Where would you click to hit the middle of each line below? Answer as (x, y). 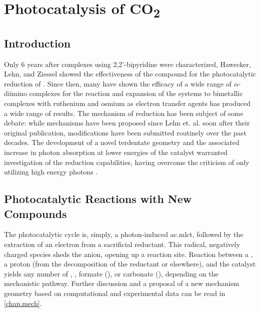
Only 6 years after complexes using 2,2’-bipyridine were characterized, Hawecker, (127, 64)
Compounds (35, 213)
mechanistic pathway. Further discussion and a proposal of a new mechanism (122, 283)
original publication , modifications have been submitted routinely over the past (125, 132)
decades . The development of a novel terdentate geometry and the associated (122, 142)
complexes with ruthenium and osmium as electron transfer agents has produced (127, 103)
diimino (15, 93)
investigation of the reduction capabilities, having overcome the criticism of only (127, 162)
